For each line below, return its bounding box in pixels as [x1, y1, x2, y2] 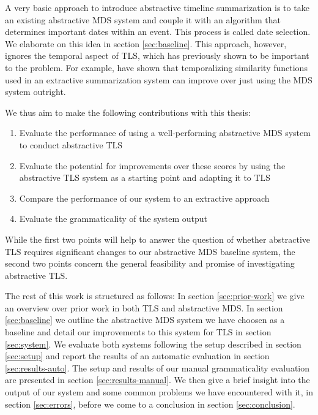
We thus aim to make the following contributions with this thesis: [5, 105, 251, 118]
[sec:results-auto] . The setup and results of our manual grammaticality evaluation [5, 361, 310, 374]
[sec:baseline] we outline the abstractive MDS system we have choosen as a [5, 313, 285, 326]
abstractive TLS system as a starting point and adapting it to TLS [19, 171, 271, 184]
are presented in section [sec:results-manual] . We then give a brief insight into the [5, 373, 310, 386]
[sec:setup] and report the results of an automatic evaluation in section [5, 349, 270, 362]
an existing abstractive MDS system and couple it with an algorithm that [5, 13, 281, 26]
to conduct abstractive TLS [19, 138, 123, 151]
